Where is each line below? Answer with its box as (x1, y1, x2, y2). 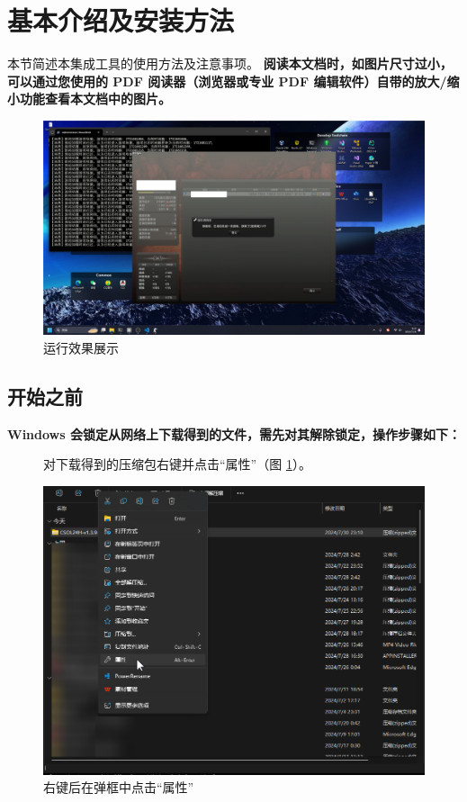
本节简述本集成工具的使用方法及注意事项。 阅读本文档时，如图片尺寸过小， (7, 54, 453, 73)
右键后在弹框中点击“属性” (43, 778, 194, 797)
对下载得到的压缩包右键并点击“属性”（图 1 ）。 (43, 455, 311, 473)
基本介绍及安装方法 (7, 2, 235, 39)
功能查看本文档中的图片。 (19, 89, 171, 108)
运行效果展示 (43, 338, 119, 356)
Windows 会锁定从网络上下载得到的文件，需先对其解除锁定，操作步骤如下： (7, 424, 461, 443)
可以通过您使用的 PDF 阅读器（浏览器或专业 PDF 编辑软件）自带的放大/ (7, 71, 447, 90)
